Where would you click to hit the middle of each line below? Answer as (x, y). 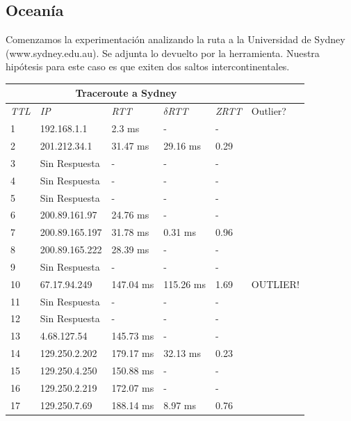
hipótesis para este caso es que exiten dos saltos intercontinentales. (148, 66)
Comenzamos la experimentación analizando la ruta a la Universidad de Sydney (175, 39)
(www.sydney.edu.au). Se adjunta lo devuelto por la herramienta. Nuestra (163, 53)
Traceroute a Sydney (126, 93)
